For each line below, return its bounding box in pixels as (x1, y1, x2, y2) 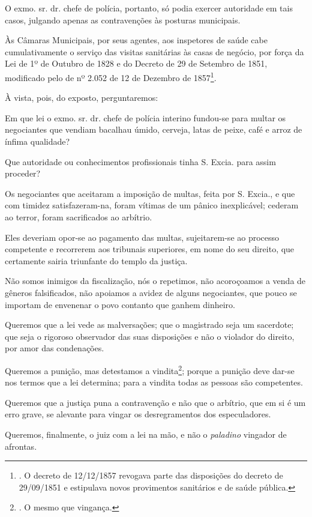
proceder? (5, 167, 41, 180)
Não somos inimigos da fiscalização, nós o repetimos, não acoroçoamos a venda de (5, 274, 306, 287)
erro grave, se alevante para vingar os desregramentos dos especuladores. (5, 408, 271, 420)
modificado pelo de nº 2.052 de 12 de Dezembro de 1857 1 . (5, 69, 217, 83)
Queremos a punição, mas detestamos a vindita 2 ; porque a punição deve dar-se (5, 362, 295, 376)
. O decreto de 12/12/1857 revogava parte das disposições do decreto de (19, 469, 283, 482)
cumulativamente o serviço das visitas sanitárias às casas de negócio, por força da (5, 45, 304, 58)
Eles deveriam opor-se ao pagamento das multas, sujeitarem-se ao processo (5, 231, 280, 243)
